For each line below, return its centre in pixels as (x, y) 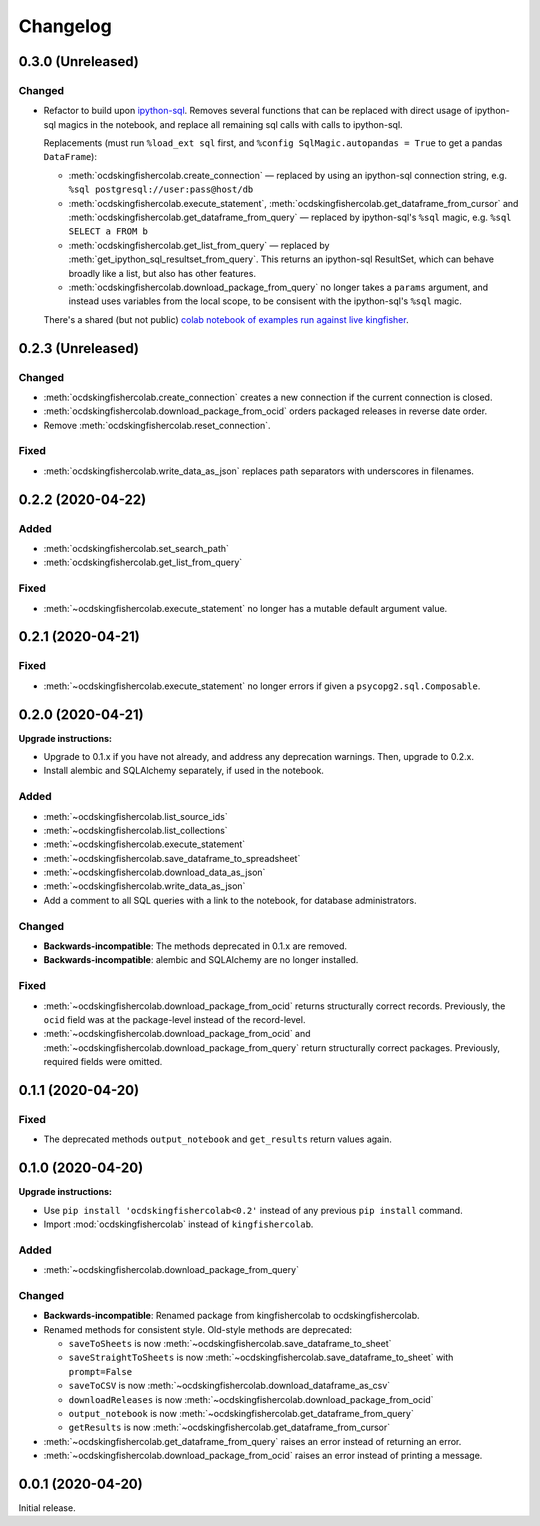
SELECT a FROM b (108, 231)
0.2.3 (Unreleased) (79, 348)
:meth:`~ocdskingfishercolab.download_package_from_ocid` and (177, 1034)
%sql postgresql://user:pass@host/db (161, 189)
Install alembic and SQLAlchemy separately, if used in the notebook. (184, 771)
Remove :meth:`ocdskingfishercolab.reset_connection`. (157, 425)
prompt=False (100, 1371)
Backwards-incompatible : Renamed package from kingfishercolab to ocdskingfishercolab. (231, 1316)
